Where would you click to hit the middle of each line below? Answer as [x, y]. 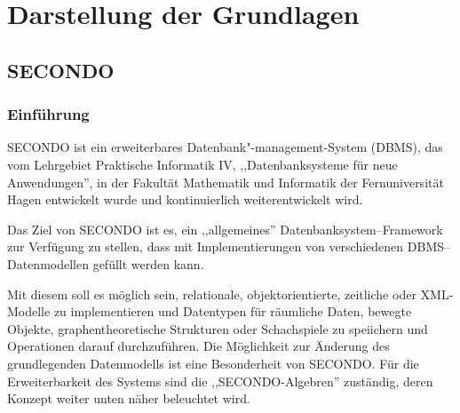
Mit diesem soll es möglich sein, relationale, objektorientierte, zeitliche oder [212, 294]
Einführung [48, 114]
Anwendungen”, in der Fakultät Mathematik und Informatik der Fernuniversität [226, 182]
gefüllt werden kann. [148, 263]
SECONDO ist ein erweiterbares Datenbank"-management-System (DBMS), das [225, 147]
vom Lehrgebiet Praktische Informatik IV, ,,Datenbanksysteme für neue [202, 164]
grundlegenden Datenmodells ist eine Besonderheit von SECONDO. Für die [213, 363]
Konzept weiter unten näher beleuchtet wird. [129, 398]
